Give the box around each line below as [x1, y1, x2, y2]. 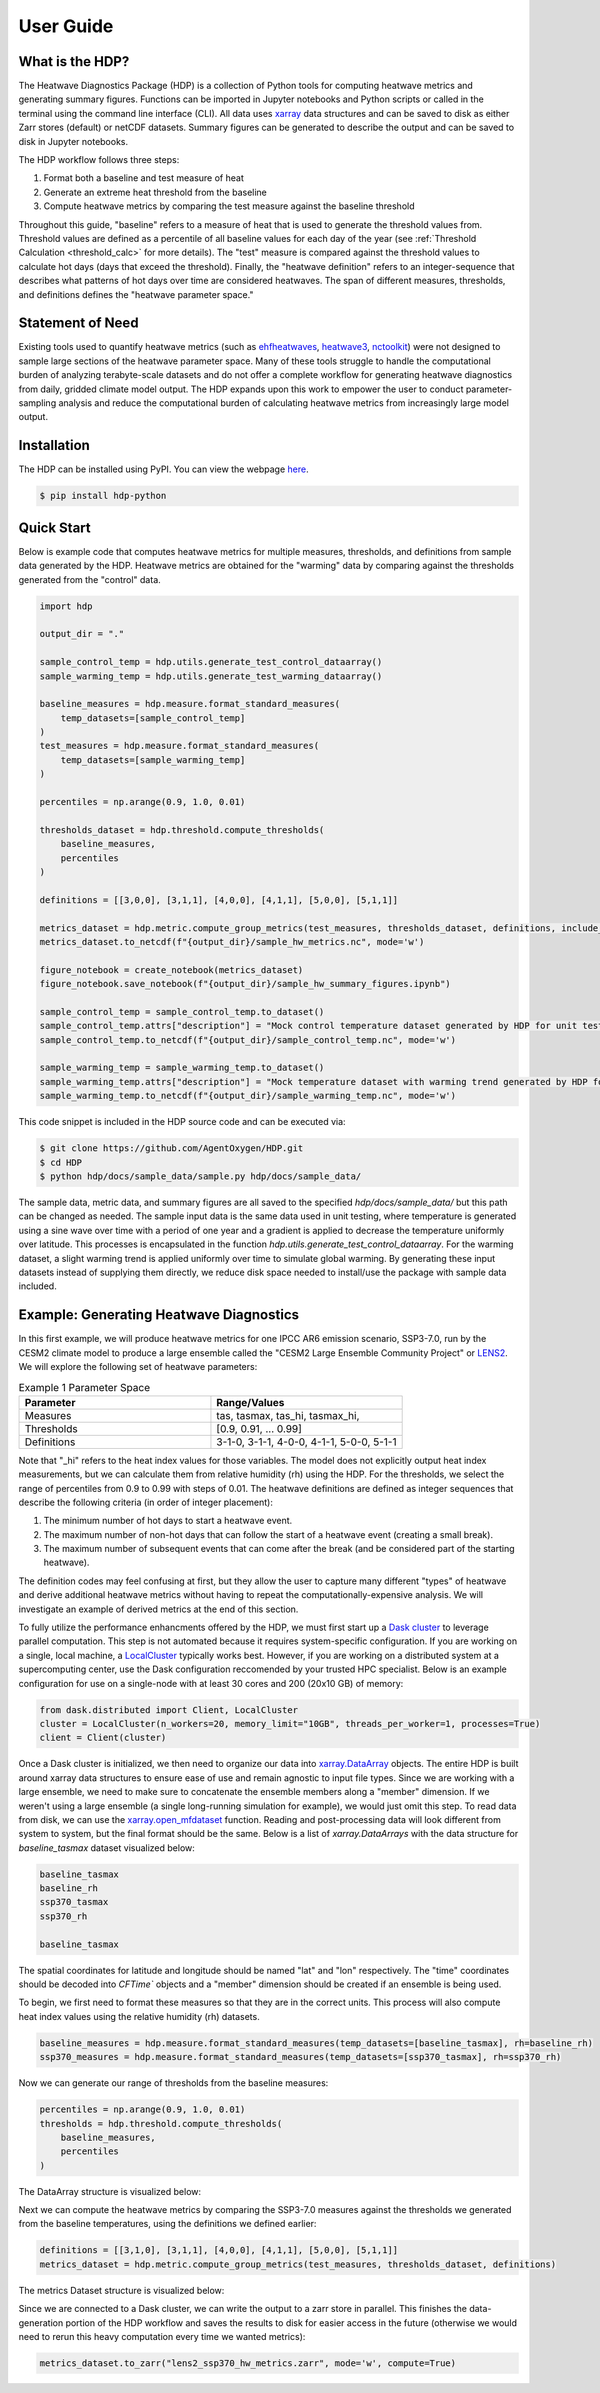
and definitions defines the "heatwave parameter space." [18, 288, 254, 300]
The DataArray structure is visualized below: [18, 2185, 202, 2197]
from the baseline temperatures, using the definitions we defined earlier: [18, 2218, 317, 2230]
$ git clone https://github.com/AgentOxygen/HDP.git [39, 1143, 304, 1154]
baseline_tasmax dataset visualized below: [18, 1841, 195, 1854]
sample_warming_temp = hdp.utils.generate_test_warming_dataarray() [39, 670, 383, 682]
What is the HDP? [18, 53, 130, 70]
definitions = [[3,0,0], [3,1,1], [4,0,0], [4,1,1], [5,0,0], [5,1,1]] [39, 894, 399, 905]
